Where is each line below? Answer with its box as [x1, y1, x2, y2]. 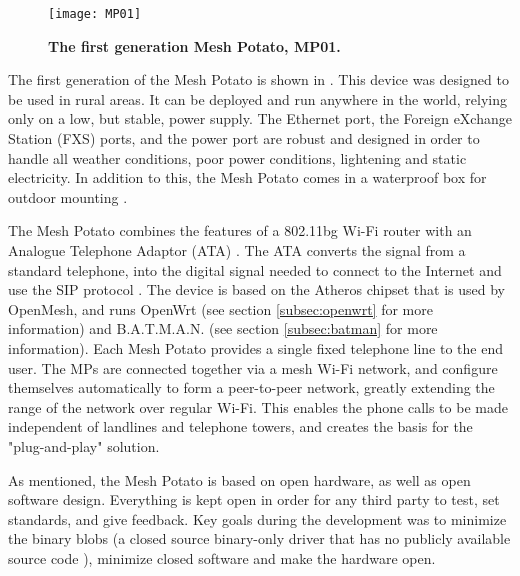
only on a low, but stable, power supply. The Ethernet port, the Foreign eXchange [8, 108, 512, 129]
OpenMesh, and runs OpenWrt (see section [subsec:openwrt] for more [8, 298, 433, 319]
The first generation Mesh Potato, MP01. [48, 35, 341, 56]
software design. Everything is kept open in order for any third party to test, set [8, 489, 500, 510]
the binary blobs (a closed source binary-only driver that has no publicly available [8, 528, 511, 549]
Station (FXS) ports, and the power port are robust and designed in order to [8, 128, 480, 149]
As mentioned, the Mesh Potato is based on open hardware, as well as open [8, 469, 471, 490]
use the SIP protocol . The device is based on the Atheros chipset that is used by [8, 279, 505, 300]
